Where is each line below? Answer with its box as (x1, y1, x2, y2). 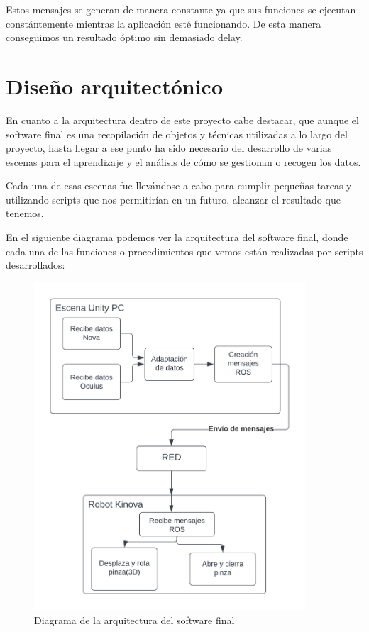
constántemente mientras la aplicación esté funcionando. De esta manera (6, 16, 321, 31)
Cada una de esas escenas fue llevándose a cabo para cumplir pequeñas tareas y (6, 178, 352, 193)
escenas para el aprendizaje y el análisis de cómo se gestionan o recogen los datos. (6, 154, 361, 169)
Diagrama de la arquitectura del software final (34, 612, 235, 627)
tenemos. (6, 206, 44, 221)
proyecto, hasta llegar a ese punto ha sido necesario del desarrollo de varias (6, 140, 332, 155)
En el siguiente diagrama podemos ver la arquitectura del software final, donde (6, 230, 348, 245)
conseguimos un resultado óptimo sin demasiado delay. (6, 30, 243, 45)
